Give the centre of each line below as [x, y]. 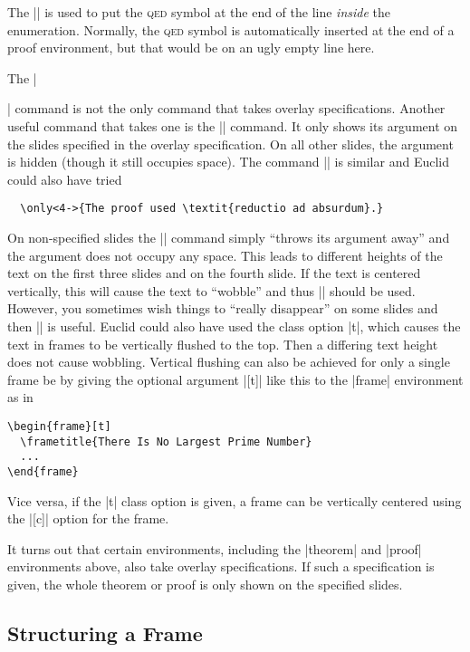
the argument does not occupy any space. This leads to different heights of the [225, 255]
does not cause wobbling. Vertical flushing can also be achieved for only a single [229, 362]
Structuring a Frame [105, 633]
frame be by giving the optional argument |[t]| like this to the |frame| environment [235, 379]
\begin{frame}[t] [59, 426]
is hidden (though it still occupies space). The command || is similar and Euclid [228, 162]
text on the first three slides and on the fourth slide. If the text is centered [214, 273]
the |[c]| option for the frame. [88, 518]
